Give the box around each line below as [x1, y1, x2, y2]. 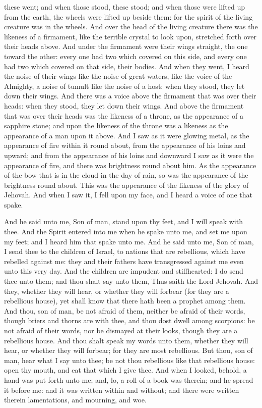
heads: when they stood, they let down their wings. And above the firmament [4, 100, 244, 111]
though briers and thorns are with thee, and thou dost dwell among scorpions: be [4, 315, 255, 326]
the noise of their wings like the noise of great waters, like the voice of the [4, 71, 232, 81]
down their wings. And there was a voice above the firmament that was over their [4, 90, 256, 101]
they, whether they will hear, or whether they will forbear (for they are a [4, 285, 229, 296]
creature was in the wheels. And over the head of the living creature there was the [4, 21, 258, 32]
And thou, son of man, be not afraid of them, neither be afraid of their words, [4, 305, 245, 316]
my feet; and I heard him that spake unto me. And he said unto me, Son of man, [4, 236, 254, 246]
